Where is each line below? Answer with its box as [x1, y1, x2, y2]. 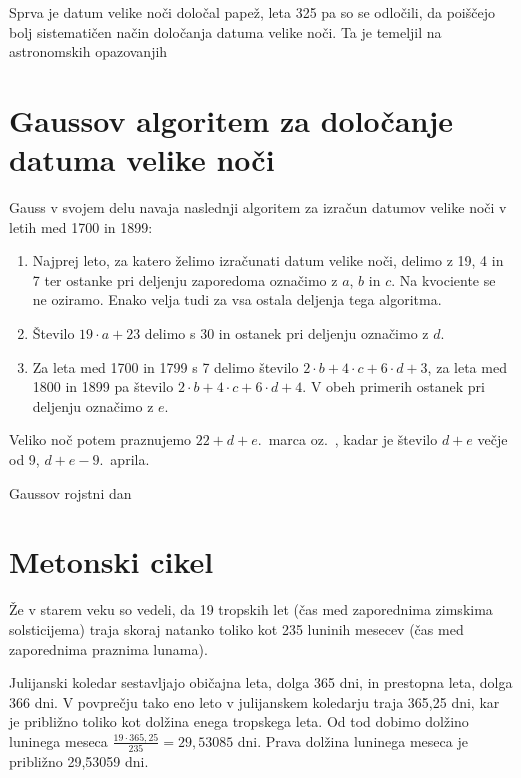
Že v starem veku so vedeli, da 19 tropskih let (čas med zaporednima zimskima [9, 599, 493, 620]
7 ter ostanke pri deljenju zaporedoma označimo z [32, 269, 338, 290]
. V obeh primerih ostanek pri [302, 376, 485, 397]
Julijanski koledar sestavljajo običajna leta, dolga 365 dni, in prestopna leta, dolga [9, 672, 513, 693]
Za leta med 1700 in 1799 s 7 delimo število [32, 356, 299, 377]
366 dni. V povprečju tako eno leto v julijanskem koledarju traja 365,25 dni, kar [9, 691, 500, 712]
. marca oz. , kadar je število [257, 429, 438, 450]
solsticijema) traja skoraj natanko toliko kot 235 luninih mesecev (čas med [9, 618, 464, 639]
